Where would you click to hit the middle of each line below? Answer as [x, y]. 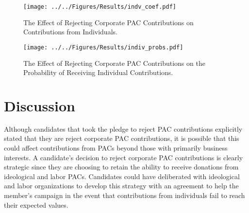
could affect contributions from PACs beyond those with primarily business [116, 148]
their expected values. [36, 205]
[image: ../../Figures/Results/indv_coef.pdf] [100, 7]
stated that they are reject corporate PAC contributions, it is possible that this [122, 138]
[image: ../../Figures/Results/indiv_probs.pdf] [103, 47]
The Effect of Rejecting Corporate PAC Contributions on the [114, 63]
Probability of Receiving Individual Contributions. [98, 72]
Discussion [40, 105]
